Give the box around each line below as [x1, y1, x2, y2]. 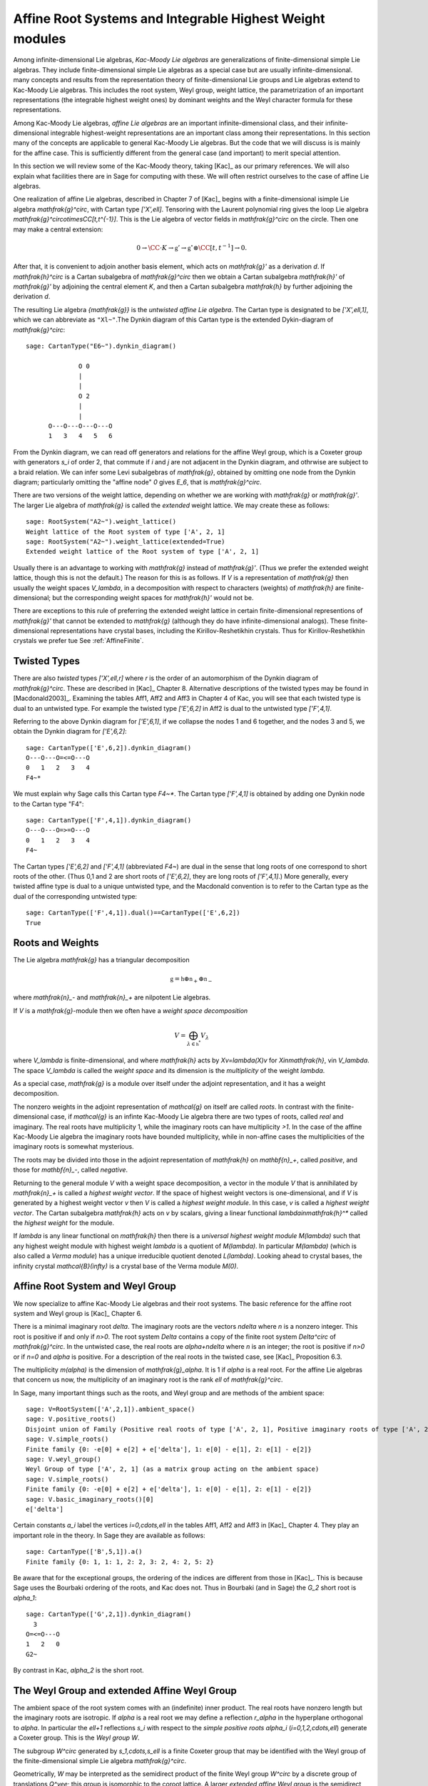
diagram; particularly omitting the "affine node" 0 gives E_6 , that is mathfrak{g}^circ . [13, 477, 262, 486]
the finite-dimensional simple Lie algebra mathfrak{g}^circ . [13, 1756, 187, 1765]
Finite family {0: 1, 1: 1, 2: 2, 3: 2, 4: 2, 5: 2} [26, 1557, 214, 1566]
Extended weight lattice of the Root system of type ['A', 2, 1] [26, 547, 260, 556]
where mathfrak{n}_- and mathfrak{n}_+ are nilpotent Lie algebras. [13, 993, 211, 1002]
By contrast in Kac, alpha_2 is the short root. [13, 1666, 144, 1675]
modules [13, 31, 66, 46]
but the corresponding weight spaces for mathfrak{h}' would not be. [52, 593, 254, 602]
